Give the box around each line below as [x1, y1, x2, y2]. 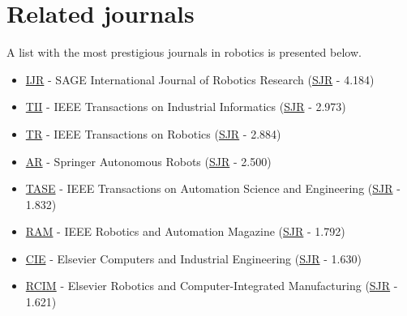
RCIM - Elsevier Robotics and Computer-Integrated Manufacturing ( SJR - [25, 277, 398, 294]
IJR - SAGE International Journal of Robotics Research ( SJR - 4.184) [25, 70, 375, 88]
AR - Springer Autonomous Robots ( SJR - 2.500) [25, 152, 272, 169]
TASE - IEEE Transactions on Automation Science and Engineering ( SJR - [25, 180, 401, 197]
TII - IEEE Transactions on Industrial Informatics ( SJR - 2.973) [25, 98, 346, 115]
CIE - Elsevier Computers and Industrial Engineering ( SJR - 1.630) [25, 250, 362, 267]
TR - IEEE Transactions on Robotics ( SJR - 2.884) [25, 125, 281, 142]
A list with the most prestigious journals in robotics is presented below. [6, 44, 362, 61]
